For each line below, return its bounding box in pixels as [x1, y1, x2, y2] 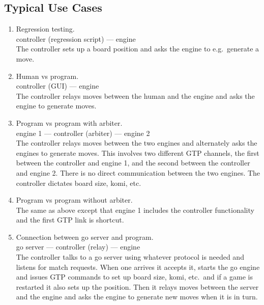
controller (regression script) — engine [16, 33, 136, 44]
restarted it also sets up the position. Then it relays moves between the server [16, 281, 259, 292]
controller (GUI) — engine [16, 80, 99, 91]
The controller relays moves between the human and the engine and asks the [16, 90, 255, 101]
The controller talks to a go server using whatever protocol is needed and [16, 252, 244, 262]
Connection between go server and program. [16, 231, 154, 242]
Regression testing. [16, 23, 75, 34]
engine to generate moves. [16, 100, 97, 111]
